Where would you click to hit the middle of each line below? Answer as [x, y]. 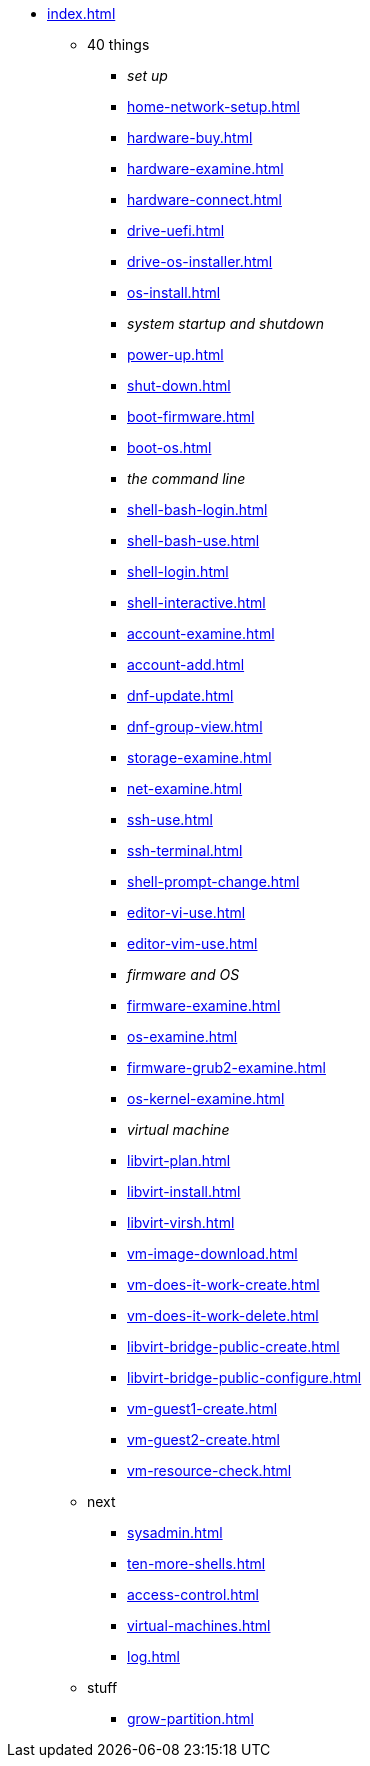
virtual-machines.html [199, 1625]
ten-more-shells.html [196, 1563]
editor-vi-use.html [186, 912]
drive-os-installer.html [200, 261]
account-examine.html [201, 633]
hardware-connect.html [204, 199]
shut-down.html [179, 385]
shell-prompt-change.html [213, 881]
